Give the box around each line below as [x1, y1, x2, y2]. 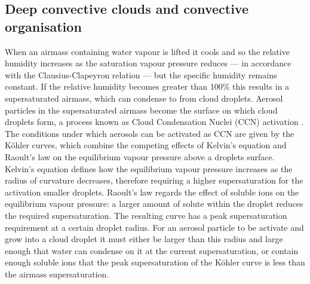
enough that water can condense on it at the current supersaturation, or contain [5, 244, 299, 256]
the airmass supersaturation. [5, 267, 109, 280]
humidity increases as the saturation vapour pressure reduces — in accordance [5, 57, 291, 69]
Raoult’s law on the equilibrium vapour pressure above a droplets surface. [5, 150, 275, 163]
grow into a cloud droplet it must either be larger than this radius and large [5, 233, 283, 245]
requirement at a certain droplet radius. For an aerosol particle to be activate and [5, 221, 304, 233]
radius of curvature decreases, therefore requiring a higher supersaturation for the [5, 174, 303, 187]
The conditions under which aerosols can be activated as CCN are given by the [5, 127, 294, 139]
